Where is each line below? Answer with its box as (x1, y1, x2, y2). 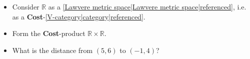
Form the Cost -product (12, 28, 85, 38)
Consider (12, 1, 39, 11)
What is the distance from (12, 44, 93, 55)
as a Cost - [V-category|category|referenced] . (12, 11, 145, 21)
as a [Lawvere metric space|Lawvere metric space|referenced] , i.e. (48, 1, 246, 11)
